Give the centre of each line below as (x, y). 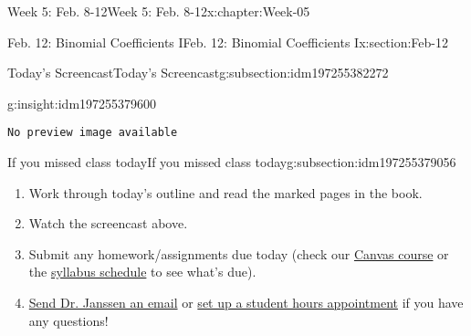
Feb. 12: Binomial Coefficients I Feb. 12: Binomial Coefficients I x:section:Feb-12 (228, 42)
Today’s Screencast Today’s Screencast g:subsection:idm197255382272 (198, 73)
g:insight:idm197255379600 (82, 103)
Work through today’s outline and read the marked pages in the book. (225, 192)
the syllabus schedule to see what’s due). (142, 272)
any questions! (68, 320)
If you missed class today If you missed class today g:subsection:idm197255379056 (232, 162)
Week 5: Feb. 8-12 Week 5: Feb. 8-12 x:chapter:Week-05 (159, 11)
